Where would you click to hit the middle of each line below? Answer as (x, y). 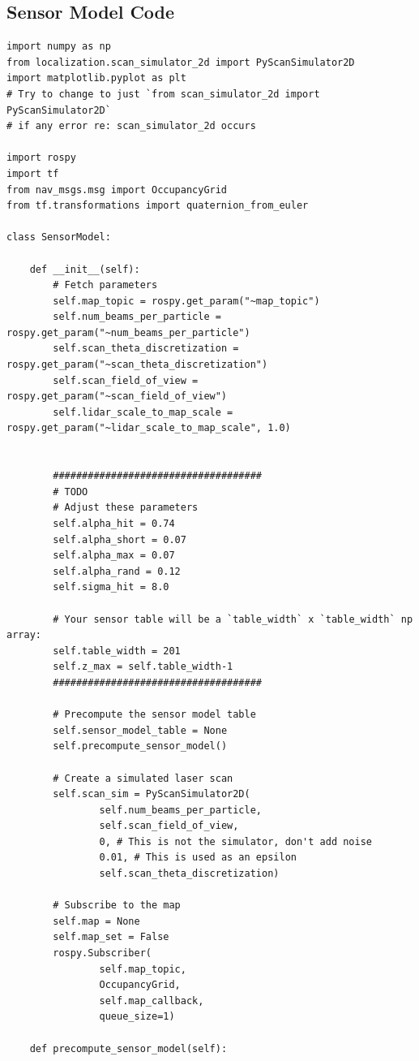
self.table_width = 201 (117, 651)
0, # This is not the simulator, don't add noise (236, 841)
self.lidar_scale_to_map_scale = (143, 412)
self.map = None (96, 921)
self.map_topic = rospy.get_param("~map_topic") (186, 301)
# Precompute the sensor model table (154, 715)
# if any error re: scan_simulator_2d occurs (131, 126)
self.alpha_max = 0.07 (114, 556)
